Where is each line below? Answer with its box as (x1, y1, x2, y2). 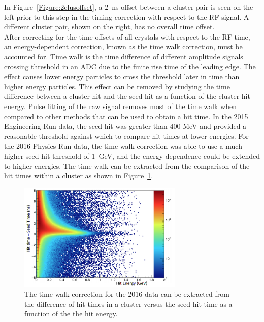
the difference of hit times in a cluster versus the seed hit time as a (24, 298, 233, 309)
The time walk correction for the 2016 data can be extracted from (24, 289, 229, 299)
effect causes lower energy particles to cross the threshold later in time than (4, 71, 240, 82)
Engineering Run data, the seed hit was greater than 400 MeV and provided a (4, 121, 247, 131)
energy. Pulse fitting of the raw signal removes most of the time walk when (4, 100, 237, 111)
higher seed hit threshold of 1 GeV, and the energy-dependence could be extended (4, 150, 260, 161)
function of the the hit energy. (24, 308, 118, 319)
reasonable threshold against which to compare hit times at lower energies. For (4, 130, 249, 141)
